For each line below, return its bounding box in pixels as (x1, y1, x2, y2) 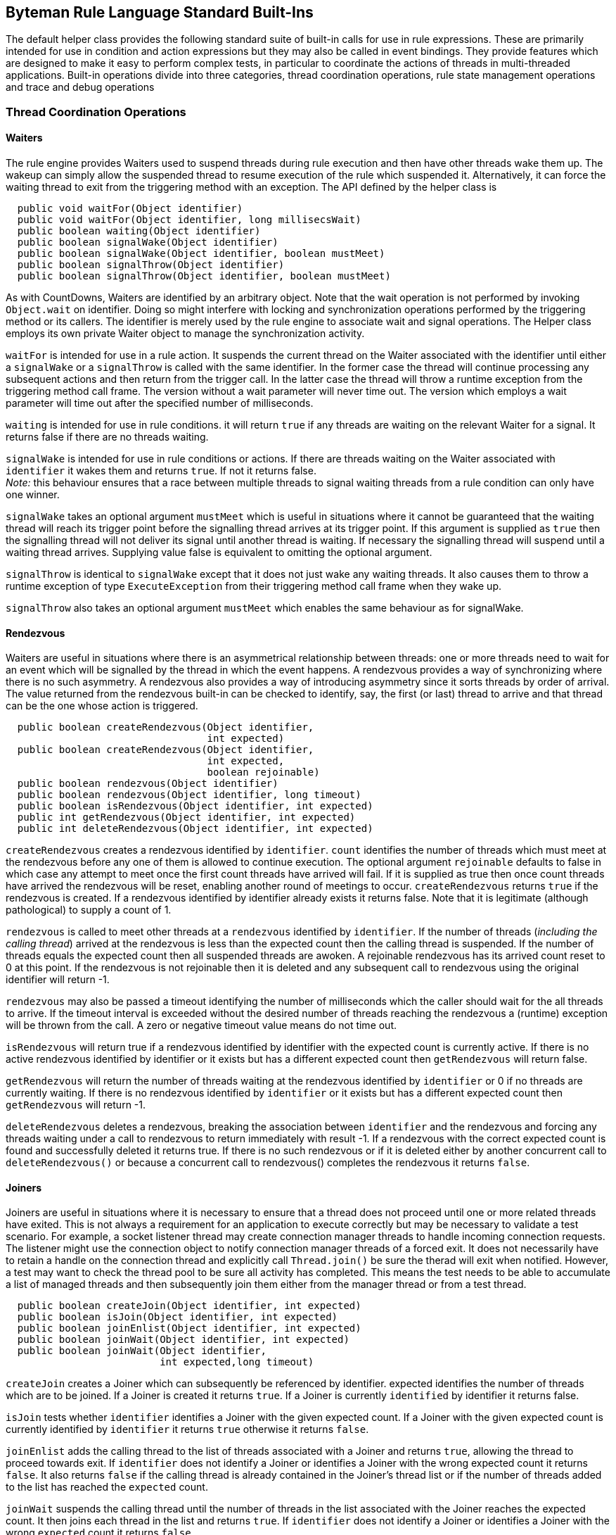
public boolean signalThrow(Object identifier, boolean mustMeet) (17, 270, 391, 282)
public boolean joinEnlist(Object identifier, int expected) (17, 1322, 361, 1334)
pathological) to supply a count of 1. (6, 904, 172, 916)
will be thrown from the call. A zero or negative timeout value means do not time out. (6, 1019, 397, 1032)
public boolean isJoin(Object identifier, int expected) (17, 1311, 338, 1323)
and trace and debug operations (6, 81, 155, 94)
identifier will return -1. (6, 973, 110, 986)
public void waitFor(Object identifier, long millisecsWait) (17, 214, 361, 226)
